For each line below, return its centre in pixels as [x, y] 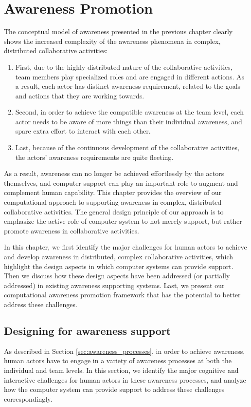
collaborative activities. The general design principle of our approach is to [114, 211]
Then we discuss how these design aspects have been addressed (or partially [117, 276]
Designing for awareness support [88, 330]
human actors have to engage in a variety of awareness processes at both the [118, 360]
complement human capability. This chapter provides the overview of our [113, 192]
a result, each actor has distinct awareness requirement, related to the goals [128, 86]
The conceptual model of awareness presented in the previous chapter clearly [118, 31]
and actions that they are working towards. [80, 95]
